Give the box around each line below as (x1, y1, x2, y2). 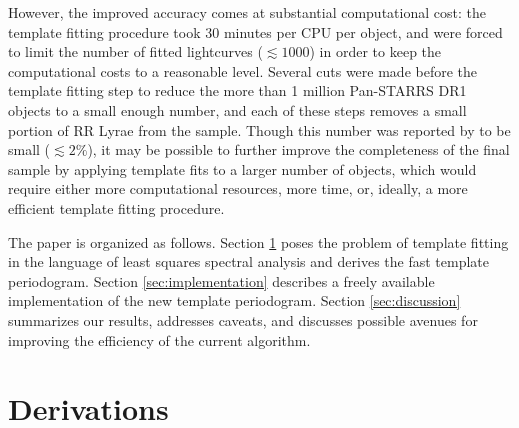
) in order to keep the (309, 41, 442, 62)
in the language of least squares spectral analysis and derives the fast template (8, 251, 489, 272)
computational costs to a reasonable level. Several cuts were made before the (8, 60, 478, 81)
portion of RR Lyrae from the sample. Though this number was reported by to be (8, 119, 511, 140)
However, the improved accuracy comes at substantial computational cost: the (8, 2, 486, 22)
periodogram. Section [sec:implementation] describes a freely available (8, 270, 435, 291)
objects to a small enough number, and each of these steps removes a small (8, 99, 467, 120)
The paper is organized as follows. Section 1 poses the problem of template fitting (8, 231, 509, 252)
